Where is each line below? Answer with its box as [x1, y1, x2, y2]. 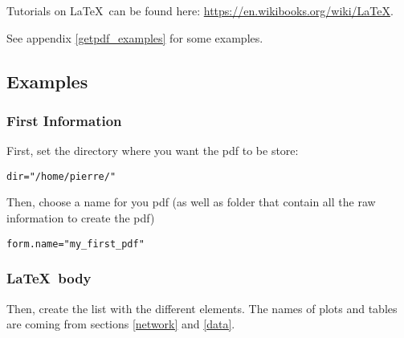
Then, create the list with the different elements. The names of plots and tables [6, 299, 398, 316]
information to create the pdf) [6, 210, 155, 226]
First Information [6, 110, 122, 130]
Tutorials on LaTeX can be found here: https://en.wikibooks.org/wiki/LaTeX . [6, 2, 394, 18]
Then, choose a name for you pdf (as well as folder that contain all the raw [6, 193, 376, 210]
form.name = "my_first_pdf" [6, 238, 145, 250]
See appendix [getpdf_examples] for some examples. [6, 29, 263, 46]
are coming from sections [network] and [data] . [6, 316, 235, 332]
